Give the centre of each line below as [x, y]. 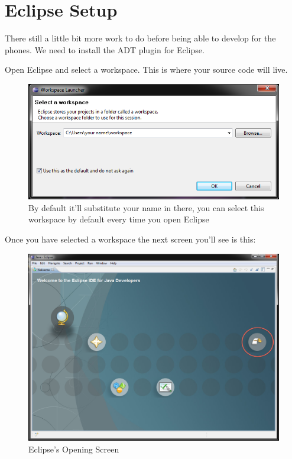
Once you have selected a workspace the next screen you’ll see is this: [130, 239]
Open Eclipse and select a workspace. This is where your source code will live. [146, 70]
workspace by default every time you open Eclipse [119, 219]
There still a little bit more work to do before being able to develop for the [140, 38]
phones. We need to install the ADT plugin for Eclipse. [105, 49]
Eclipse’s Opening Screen [74, 449]
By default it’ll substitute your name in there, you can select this [146, 207]
